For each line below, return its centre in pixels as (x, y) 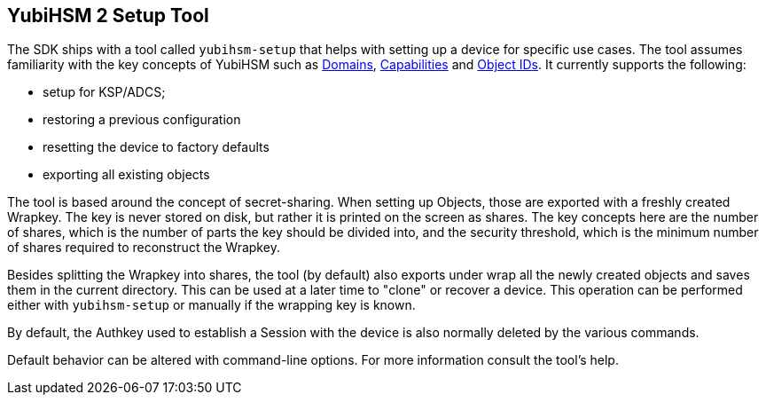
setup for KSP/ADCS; (104, 92)
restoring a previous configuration (142, 120)
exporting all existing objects (126, 175)
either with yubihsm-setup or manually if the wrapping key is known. (211, 305)
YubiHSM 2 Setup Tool (108, 16)
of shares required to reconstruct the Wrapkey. (144, 248)
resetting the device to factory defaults (156, 147)
